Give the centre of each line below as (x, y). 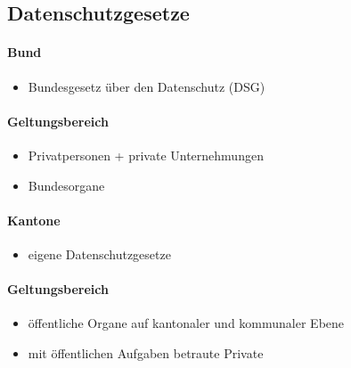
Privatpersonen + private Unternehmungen (146, 155)
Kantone (34, 220)
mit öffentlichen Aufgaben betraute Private (146, 352)
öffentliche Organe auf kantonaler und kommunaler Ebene (186, 323)
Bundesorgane (66, 185)
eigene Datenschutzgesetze (99, 254)
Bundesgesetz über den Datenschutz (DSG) (147, 86)
